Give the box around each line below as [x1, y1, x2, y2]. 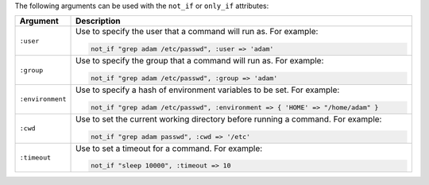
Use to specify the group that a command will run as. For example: [75, 56, 324, 67]
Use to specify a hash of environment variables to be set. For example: [75, 84, 340, 95]
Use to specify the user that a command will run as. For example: [75, 26, 319, 37]
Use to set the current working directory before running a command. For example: [75, 114, 382, 125]
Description [75, 16, 121, 27]
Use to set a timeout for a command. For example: [75, 143, 263, 154]
